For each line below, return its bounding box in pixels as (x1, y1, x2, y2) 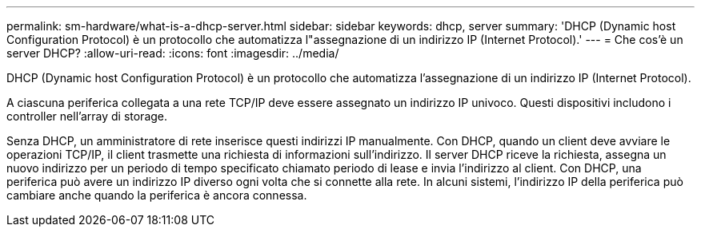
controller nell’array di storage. (6, 109, 168, 123)
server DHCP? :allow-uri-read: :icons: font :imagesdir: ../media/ (6, 46, 339, 60)
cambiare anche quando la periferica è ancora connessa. (6, 188, 307, 202)
